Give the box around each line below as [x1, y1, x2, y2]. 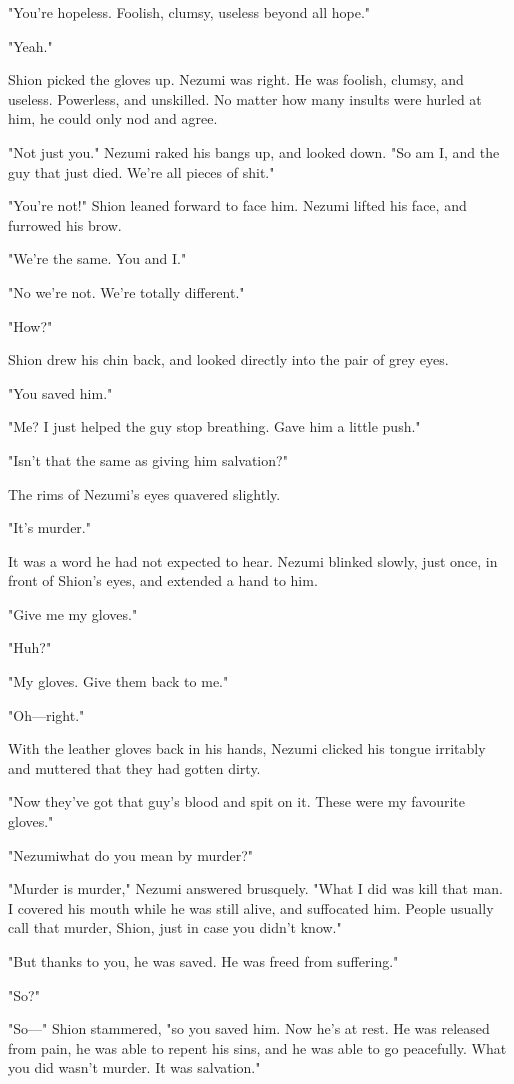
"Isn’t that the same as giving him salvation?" [8, 449, 288, 470]
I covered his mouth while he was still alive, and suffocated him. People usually [8, 897, 494, 918]
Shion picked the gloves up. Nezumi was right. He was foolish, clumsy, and [8, 69, 464, 90]
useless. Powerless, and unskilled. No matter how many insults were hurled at [8, 88, 482, 109]
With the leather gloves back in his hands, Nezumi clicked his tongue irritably [8, 738, 486, 759]
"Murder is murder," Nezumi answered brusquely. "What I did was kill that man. [8, 878, 503, 899]
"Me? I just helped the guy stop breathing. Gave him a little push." [8, 416, 421, 437]
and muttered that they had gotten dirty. [8, 757, 261, 778]
